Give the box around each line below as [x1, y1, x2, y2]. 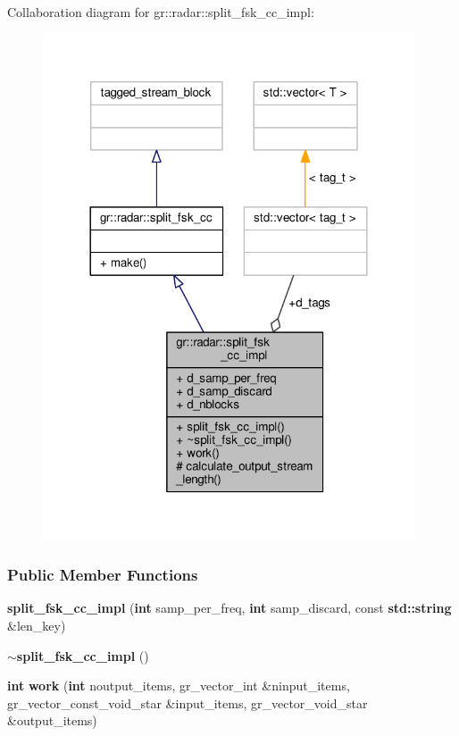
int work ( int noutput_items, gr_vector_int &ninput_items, [7, 676, 350, 695]
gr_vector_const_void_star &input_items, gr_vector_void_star [7, 693, 368, 712]
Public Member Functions [7, 564, 198, 586]
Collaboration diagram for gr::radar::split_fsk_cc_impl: [7, 3, 314, 21]
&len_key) [7, 616, 66, 635]
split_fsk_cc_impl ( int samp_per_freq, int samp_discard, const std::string [7, 598, 452, 617]
